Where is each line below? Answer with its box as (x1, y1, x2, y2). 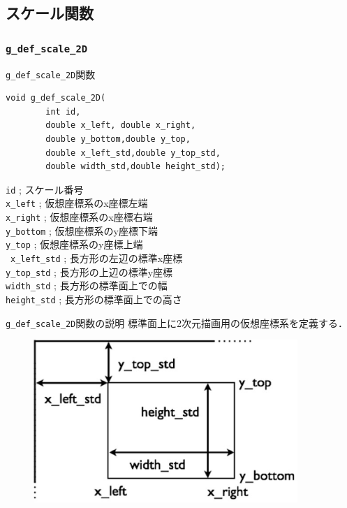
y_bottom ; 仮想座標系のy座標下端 (6, 223, 158, 238)
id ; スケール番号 (6, 182, 84, 196)
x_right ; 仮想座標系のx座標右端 (6, 210, 153, 224)
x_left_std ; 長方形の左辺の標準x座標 (10, 251, 183, 266)
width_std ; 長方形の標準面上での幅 (6, 278, 168, 293)
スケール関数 (6, 2, 94, 24)
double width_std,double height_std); (45, 161, 226, 172)
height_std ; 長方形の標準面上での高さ (6, 292, 182, 307)
